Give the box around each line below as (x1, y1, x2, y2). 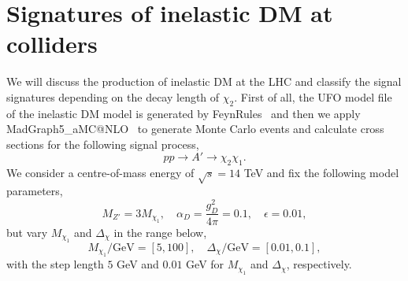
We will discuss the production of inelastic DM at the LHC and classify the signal (6, 73, 402, 90)
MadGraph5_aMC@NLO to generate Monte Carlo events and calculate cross (6, 120, 384, 137)
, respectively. (286, 256, 352, 272)
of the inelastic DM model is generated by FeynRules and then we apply (6, 105, 361, 121)
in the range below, (113, 224, 207, 240)
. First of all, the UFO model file (234, 88, 392, 105)
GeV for (186, 256, 224, 272)
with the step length (6, 256, 104, 272)
